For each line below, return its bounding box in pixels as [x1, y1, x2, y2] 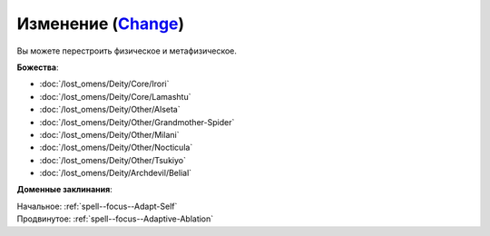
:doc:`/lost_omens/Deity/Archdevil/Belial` [39, 168, 192, 179]
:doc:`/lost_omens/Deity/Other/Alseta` [39, 104, 181, 115]
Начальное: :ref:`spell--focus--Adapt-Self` [16, 201, 178, 211]
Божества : [16, 62, 59, 73]
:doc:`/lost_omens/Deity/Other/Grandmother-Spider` [39, 116, 235, 127]
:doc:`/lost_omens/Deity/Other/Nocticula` [39, 142, 193, 153]
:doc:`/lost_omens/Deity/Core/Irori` [39, 78, 170, 90]
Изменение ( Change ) [16, 14, 185, 34]
